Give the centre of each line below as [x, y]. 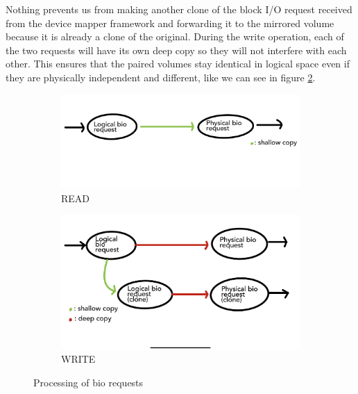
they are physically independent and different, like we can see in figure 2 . [161, 77]
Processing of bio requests [88, 382]
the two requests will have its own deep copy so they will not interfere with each [176, 50]
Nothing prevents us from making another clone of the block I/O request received [179, 9]
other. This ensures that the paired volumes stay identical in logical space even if [178, 64]
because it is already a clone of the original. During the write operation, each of [175, 36]
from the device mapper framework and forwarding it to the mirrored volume [170, 23]
